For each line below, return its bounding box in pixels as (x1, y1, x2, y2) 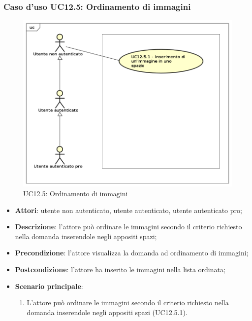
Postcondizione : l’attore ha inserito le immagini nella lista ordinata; (15, 264, 225, 275)
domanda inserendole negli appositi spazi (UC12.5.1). (27, 307, 188, 317)
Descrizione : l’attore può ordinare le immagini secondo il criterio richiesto (15, 221, 242, 232)
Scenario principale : (15, 281, 83, 291)
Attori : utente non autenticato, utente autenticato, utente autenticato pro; (15, 205, 242, 215)
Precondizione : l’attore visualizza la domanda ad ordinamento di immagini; (15, 248, 249, 258)
